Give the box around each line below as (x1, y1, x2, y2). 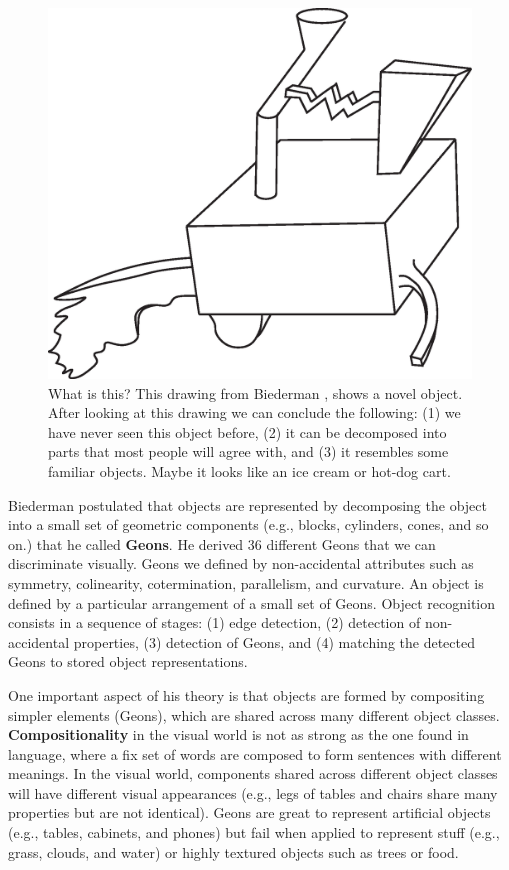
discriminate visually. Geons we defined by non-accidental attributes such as (8, 553, 474, 574)
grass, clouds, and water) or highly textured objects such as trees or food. (8, 841, 459, 862)
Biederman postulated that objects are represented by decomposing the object (8, 494, 487, 515)
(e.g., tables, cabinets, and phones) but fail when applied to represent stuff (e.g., (8, 822, 500, 843)
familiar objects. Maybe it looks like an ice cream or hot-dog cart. (48, 460, 451, 481)
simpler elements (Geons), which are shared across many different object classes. (8, 704, 500, 725)
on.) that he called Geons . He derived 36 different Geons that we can (8, 533, 436, 554)
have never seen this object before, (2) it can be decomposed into (48, 421, 447, 442)
